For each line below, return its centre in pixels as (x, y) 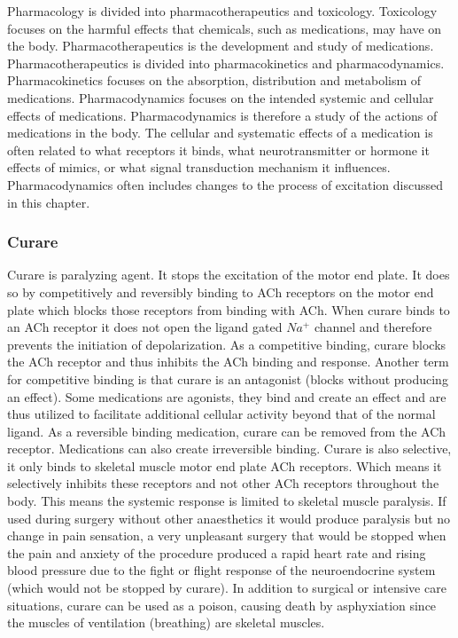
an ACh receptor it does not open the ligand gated (145, 327)
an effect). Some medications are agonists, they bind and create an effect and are (227, 396)
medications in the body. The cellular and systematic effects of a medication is (220, 133)
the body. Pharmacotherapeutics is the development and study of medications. (221, 46)
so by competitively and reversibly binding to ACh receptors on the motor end (221, 291)
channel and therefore (373, 327)
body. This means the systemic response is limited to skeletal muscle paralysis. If (227, 501)
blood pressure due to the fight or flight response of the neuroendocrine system (221, 570)
